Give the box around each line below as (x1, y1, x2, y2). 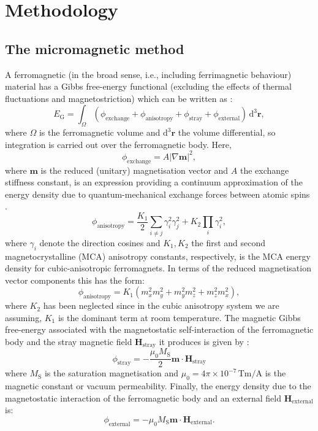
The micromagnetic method (5, 39, 184, 58)
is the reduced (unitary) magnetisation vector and (40, 163, 229, 176)
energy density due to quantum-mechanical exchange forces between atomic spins (5, 187, 310, 200)
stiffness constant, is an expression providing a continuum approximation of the (5, 176, 303, 188)
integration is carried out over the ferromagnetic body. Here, (5, 138, 232, 150)
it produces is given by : (159, 335, 249, 348)
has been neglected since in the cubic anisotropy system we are (43, 299, 279, 312)
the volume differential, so (178, 126, 276, 139)
